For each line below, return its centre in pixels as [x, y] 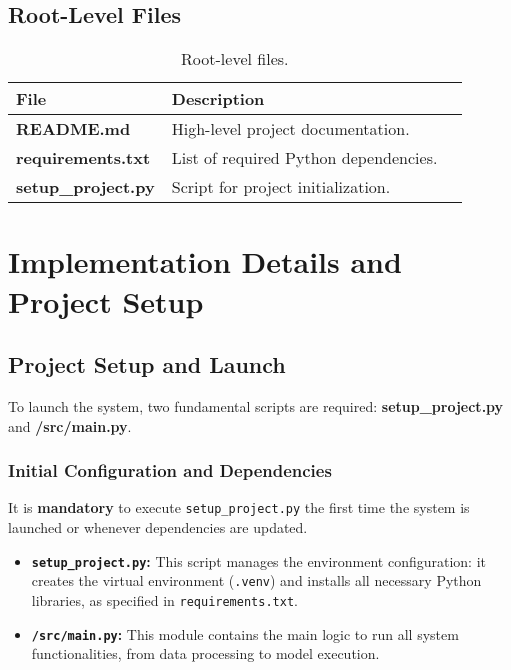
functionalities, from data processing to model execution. [205, 653]
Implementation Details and [205, 261]
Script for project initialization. [281, 187]
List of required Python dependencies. [304, 158]
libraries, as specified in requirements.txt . [164, 599]
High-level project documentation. [290, 129]
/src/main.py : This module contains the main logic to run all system [245, 633]
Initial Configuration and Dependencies [170, 470]
